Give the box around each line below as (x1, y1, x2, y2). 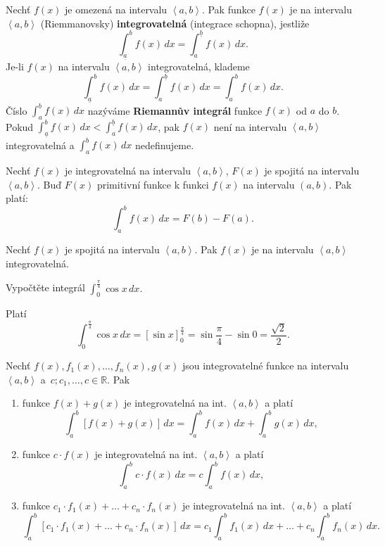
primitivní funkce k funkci (96, 177, 209, 191)
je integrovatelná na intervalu (65, 163, 191, 177)
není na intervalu (213, 119, 287, 134)
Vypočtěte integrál (6, 280, 85, 295)
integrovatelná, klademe (148, 59, 250, 74)
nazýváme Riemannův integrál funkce (87, 103, 263, 117)
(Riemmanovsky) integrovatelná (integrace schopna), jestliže (40, 15, 310, 30)
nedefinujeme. (134, 137, 194, 152)
